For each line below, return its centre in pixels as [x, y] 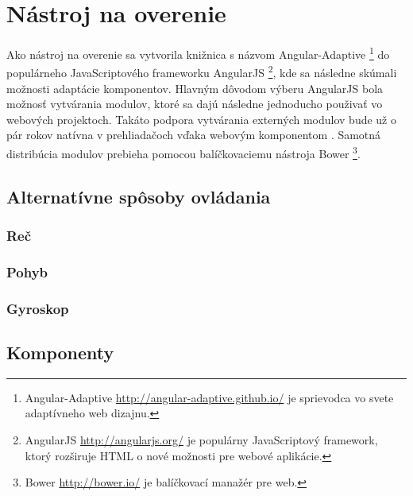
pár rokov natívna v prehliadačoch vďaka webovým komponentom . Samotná [194, 135]
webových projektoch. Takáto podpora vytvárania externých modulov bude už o [201, 119]
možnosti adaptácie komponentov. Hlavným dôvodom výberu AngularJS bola [195, 88]
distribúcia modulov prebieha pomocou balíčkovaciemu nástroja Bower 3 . [183, 152]
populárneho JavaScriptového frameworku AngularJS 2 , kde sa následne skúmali [202, 72]
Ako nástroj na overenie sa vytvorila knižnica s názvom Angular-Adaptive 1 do [198, 53]
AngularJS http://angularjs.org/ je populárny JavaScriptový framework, [201, 439]
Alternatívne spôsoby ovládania [139, 196]
